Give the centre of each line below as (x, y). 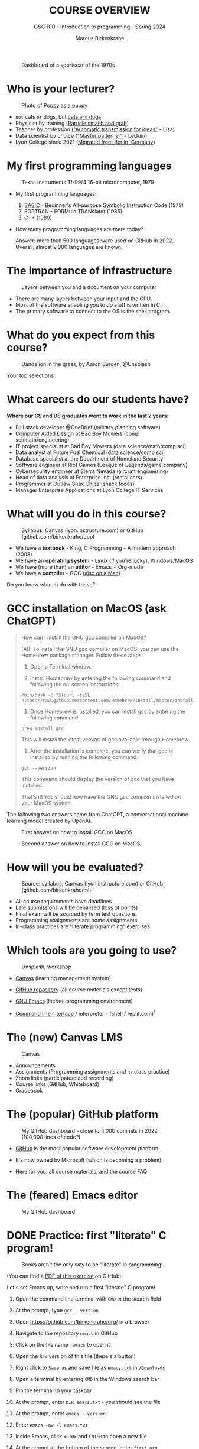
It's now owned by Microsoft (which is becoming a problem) (88, 1160)
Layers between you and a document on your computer (89, 287)
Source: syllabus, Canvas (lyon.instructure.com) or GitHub (92, 884)
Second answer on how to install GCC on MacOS (81, 844)
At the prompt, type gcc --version (57, 1310)
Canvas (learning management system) (63, 978)
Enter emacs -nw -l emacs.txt (51, 1425)
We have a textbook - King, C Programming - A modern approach (95, 548)
